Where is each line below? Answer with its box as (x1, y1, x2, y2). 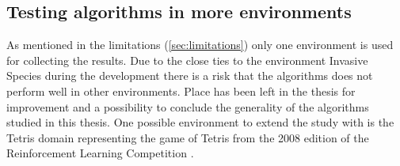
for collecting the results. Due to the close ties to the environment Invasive (6, 51, 368, 68)
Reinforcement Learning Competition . (6, 145, 194, 161)
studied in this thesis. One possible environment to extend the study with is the (6, 114, 394, 130)
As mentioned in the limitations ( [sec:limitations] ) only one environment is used (6, 36, 394, 53)
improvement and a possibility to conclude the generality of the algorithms (6, 98, 369, 115)
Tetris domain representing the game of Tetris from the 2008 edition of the (6, 129, 369, 145)
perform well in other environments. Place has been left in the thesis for (6, 82, 356, 99)
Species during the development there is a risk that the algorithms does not (6, 67, 373, 84)
